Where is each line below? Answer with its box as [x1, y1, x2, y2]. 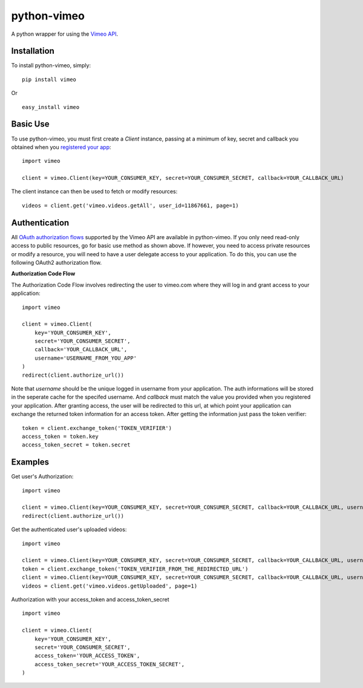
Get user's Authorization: [11, 473, 74, 480]
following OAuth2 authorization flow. [11, 259, 102, 266]
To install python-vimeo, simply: [11, 62, 91, 69]
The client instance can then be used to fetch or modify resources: [11, 188, 178, 195]
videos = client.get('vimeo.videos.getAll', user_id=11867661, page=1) [22, 202, 239, 209]
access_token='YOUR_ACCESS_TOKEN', [34, 652, 140, 660]
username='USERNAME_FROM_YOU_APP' [34, 354, 137, 362]
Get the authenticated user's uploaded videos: [11, 526, 127, 533]
